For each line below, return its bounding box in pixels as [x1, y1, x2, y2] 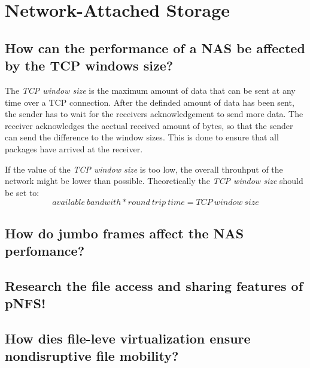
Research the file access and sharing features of [5, 276, 303, 295]
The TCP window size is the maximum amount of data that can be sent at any [5, 84, 296, 96]
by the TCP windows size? [5, 56, 174, 75]
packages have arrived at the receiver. [5, 142, 143, 155]
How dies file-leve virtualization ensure [5, 329, 251, 348]
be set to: [5, 186, 39, 198]
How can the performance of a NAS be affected [5, 38, 305, 57]
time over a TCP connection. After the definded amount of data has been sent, [5, 96, 294, 108]
